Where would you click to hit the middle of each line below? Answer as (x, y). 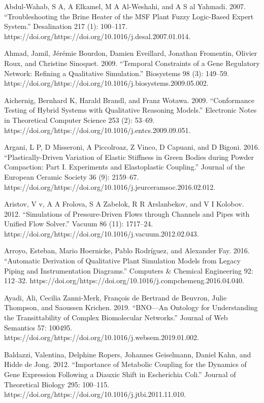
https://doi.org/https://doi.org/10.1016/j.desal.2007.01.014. (97, 36)
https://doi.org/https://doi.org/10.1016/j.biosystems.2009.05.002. (106, 83)
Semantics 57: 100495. (38, 327)
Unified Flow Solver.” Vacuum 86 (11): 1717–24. (79, 224)
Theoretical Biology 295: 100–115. (57, 384)
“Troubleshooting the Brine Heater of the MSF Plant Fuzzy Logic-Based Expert (129, 16)
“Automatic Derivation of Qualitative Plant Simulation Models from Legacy (122, 261)
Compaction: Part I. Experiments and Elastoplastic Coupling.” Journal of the (125, 167)
